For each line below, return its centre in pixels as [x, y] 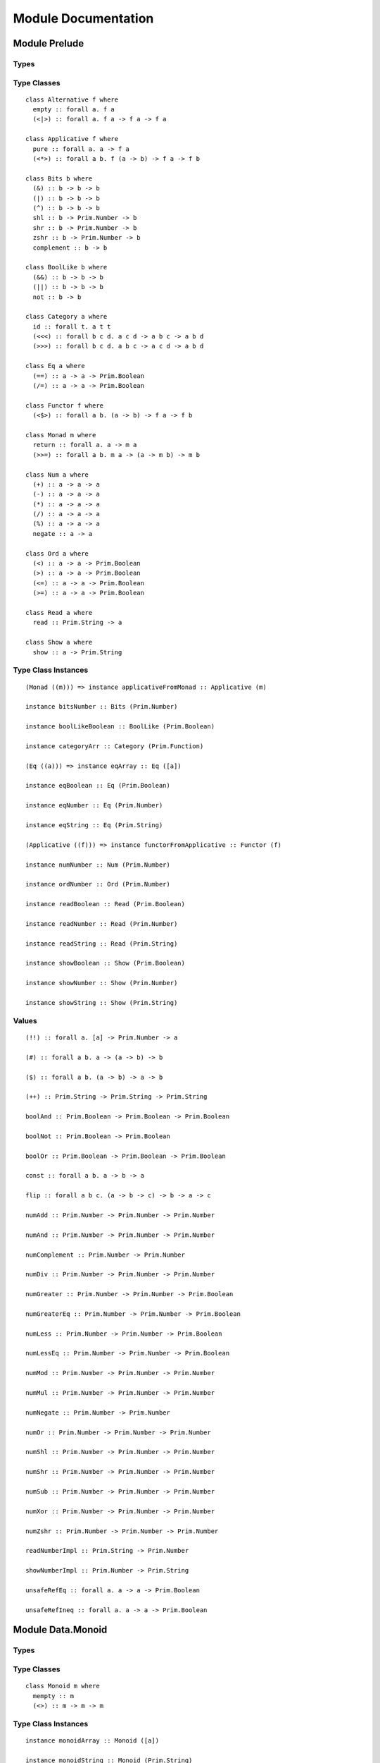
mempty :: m [53, 1696]
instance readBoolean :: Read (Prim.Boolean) [106, 904]
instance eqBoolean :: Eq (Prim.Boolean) [98, 786]
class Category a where [66, 317]
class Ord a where [57, 553]
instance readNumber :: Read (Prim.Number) [102, 923]
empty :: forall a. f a [74, 110]
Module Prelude [49, 43]
